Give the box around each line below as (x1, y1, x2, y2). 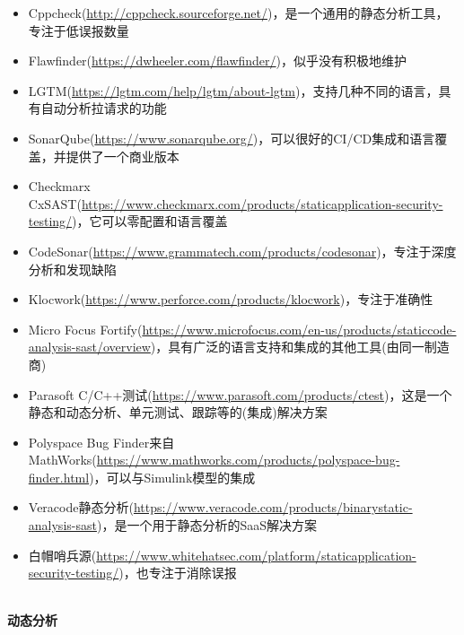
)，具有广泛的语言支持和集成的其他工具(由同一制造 (150, 337, 450, 356)
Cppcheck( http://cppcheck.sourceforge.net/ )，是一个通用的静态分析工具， (28, 4, 449, 22)
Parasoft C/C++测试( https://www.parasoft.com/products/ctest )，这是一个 (28, 385, 452, 404)
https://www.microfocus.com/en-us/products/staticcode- (142, 319, 457, 338)
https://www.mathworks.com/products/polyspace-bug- (96, 450, 400, 469)
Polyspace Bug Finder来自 (28, 432, 175, 451)
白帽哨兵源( (28, 545, 97, 564)
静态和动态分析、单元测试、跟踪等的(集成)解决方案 (28, 403, 328, 422)
